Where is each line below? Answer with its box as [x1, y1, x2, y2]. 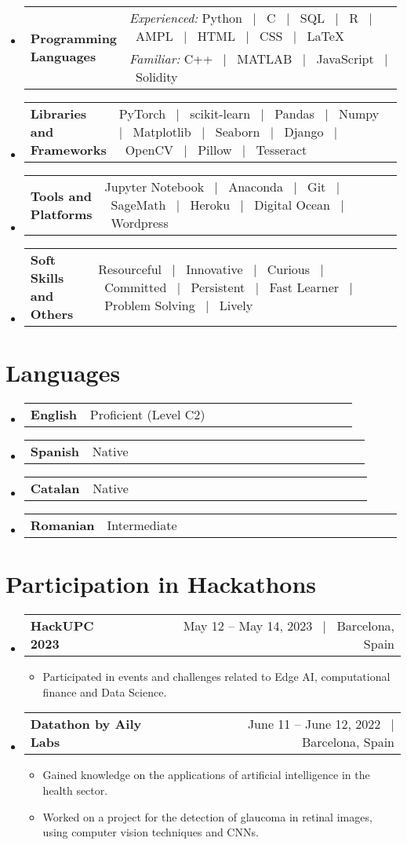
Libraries [30, 104, 87, 123]
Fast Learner [269, 277, 340, 296]
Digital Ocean [254, 196, 330, 214]
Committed [104, 277, 167, 296]
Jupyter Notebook [104, 177, 205, 196]
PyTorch [118, 104, 166, 123]
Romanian [30, 516, 95, 535]
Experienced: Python [129, 9, 242, 27]
